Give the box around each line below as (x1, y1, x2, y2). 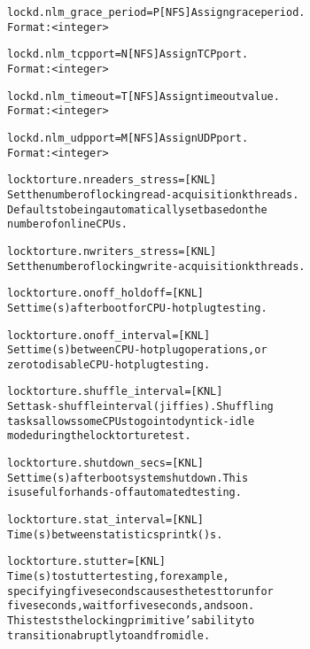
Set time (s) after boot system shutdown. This (7, 471, 249, 484)
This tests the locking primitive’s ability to (7, 614, 255, 627)
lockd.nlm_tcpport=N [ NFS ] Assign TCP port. (7, 48, 249, 61)
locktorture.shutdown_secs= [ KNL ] (7, 457, 204, 470)
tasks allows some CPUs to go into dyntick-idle (7, 414, 255, 428)
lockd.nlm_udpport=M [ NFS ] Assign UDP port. (7, 131, 249, 144)
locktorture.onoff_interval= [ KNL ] (7, 328, 211, 342)
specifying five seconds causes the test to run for (7, 584, 274, 598)
